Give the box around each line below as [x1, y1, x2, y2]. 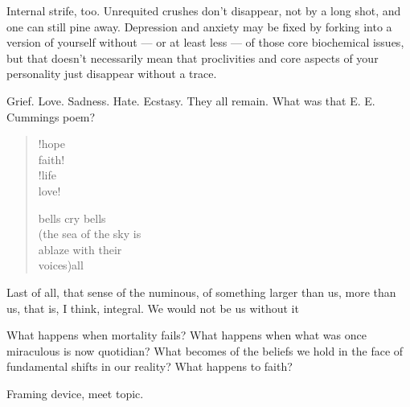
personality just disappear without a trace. [6, 65, 217, 82]
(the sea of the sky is [38, 225, 141, 242]
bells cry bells [38, 209, 106, 226]
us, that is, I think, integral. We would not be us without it [6, 299, 299, 316]
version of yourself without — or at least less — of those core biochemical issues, [6, 34, 404, 51]
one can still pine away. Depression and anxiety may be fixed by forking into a [6, 18, 392, 35]
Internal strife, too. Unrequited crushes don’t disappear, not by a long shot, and [6, 2, 401, 18]
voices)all [38, 257, 84, 273]
